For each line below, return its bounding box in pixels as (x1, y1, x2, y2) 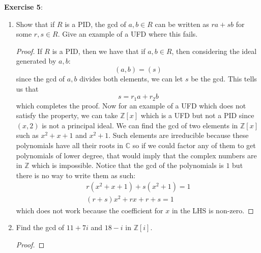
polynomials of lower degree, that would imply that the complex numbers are (16, 150, 257, 160)
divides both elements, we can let (79, 73, 183, 83)
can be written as (155, 18, 209, 29)
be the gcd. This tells (191, 73, 257, 83)
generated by (16, 55, 56, 66)
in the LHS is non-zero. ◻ (171, 205, 254, 215)
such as (16, 130, 39, 140)
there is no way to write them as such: (16, 170, 136, 180)
